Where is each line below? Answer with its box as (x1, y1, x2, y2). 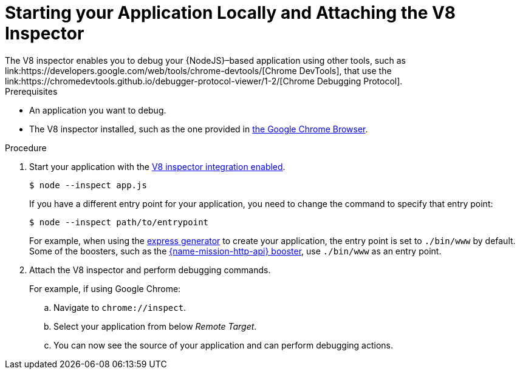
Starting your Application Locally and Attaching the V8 (5, 2, 456, 23)
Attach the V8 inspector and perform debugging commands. (29, 264, 271, 275)
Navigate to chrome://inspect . (53, 302, 186, 313)
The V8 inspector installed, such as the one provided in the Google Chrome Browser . (29, 123, 368, 134)
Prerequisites (5, 86, 58, 97)
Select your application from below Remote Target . (53, 321, 257, 331)
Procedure (5, 142, 47, 153)
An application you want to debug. (29, 104, 166, 115)
